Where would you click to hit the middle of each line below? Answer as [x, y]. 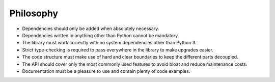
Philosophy [34, 13]
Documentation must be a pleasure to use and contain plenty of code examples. [106, 71]
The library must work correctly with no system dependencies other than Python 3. [109, 43]
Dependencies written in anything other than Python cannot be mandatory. [101, 35]
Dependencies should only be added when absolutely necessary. [91, 29]
